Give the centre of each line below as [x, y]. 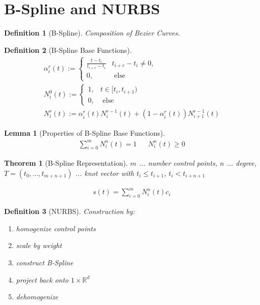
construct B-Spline [45, 263]
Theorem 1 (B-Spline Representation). [66, 163]
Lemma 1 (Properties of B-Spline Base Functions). [85, 133]
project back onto [42, 279]
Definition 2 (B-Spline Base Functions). [68, 50]
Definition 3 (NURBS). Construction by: [70, 211]
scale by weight [39, 245]
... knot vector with [105, 173]
